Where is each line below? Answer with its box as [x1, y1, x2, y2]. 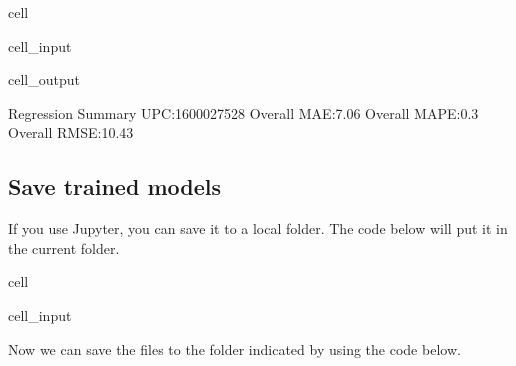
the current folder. [8, 237, 120, 258]
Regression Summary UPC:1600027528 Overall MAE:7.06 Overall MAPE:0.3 [8, 102, 479, 123]
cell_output [8, 69, 80, 90]
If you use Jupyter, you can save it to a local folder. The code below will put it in [8, 218, 508, 239]
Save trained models [8, 171, 221, 202]
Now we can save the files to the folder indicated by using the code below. [8, 338, 461, 359]
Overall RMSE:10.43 [8, 122, 134, 143]
